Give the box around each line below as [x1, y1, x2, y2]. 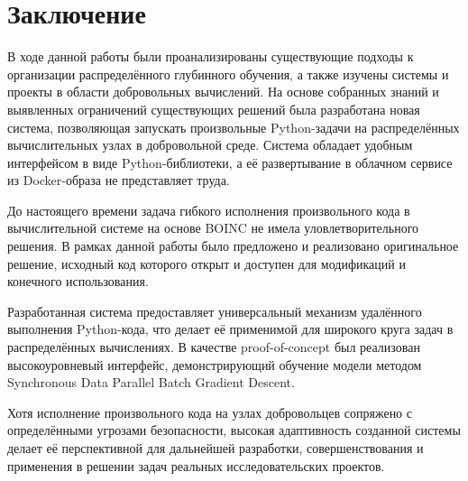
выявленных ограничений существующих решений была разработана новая [7, 99, 420, 118]
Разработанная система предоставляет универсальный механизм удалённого [7, 301, 422, 320]
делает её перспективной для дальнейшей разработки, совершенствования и [7, 439, 424, 457]
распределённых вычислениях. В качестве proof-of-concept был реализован [7, 338, 420, 356]
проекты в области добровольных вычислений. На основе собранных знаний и [7, 82, 439, 101]
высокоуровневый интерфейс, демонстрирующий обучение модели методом [7, 355, 422, 374]
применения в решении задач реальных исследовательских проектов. [7, 456, 385, 475]
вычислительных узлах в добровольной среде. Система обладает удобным [7, 135, 413, 154]
